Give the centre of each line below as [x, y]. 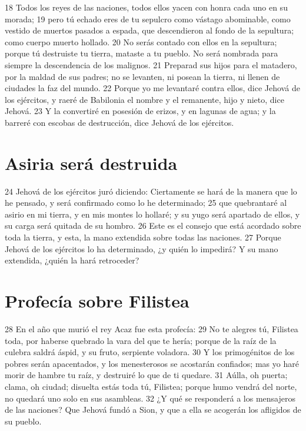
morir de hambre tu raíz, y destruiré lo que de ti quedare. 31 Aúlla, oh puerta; [146, 375]
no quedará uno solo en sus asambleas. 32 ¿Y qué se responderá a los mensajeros [150, 398]
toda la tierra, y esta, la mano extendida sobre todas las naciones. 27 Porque [143, 237]
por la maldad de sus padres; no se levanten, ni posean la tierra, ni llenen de [142, 76]
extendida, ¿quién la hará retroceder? [72, 260]
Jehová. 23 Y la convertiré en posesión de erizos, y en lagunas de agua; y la [140, 111]
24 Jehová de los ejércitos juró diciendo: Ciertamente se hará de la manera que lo [151, 191]
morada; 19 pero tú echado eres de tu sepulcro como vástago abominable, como [148, 19]
